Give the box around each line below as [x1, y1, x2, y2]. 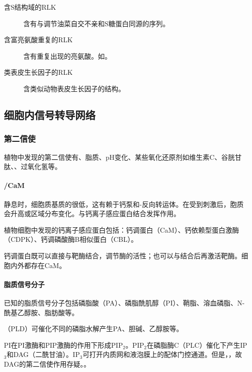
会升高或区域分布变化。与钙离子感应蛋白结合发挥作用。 [4, 208, 180, 219]
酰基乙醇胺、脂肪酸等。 [4, 307, 79, 317]
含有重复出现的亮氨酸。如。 [23, 51, 111, 61]
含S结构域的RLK [4, 2, 56, 12]
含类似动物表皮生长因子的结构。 [23, 83, 125, 93]
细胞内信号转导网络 [4, 107, 95, 122]
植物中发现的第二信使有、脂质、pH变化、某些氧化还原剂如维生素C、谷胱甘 [4, 152, 242, 162]
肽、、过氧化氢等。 [4, 161, 62, 171]
